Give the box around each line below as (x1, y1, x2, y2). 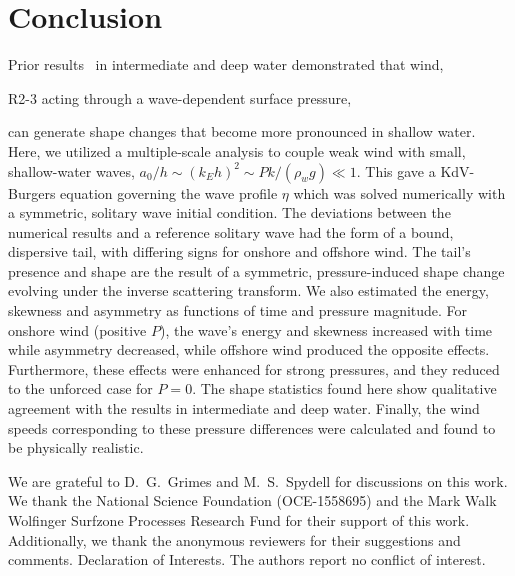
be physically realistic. (8, 437, 144, 458)
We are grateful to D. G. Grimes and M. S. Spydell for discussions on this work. (8, 470, 508, 491)
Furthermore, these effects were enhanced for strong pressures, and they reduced (8, 358, 500, 379)
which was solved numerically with (293, 182, 506, 203)
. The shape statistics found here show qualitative (192, 378, 497, 399)
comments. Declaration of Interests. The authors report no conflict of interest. (8, 549, 486, 570)
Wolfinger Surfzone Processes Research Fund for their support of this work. (8, 510, 470, 530)
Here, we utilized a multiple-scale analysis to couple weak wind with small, (8, 140, 466, 161)
